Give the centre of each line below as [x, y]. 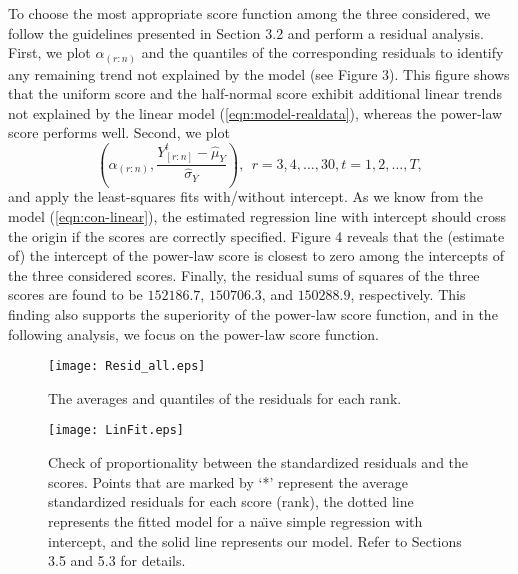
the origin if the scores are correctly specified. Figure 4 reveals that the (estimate [256, 235]
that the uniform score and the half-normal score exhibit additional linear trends [255, 93]
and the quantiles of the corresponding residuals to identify [322, 52]
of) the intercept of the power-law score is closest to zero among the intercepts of [256, 255]
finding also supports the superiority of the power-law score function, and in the [253, 314]
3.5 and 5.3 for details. [117, 560]
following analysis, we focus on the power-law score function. [193, 333]
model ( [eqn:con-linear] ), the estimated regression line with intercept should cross [257, 216]
